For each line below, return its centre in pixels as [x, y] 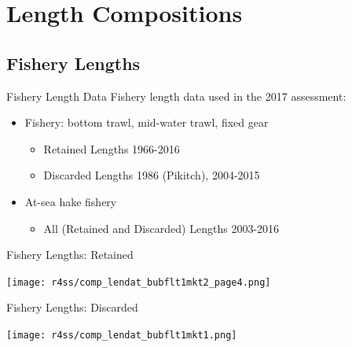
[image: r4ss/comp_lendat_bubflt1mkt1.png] [122, 335]
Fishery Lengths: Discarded [72, 307]
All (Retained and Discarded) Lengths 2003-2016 [161, 228]
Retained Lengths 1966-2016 [112, 148]
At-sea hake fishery [71, 201]
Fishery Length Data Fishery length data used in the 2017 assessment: [176, 96]
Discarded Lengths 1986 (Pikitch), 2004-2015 [152, 175]
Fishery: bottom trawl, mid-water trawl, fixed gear [147, 122]
